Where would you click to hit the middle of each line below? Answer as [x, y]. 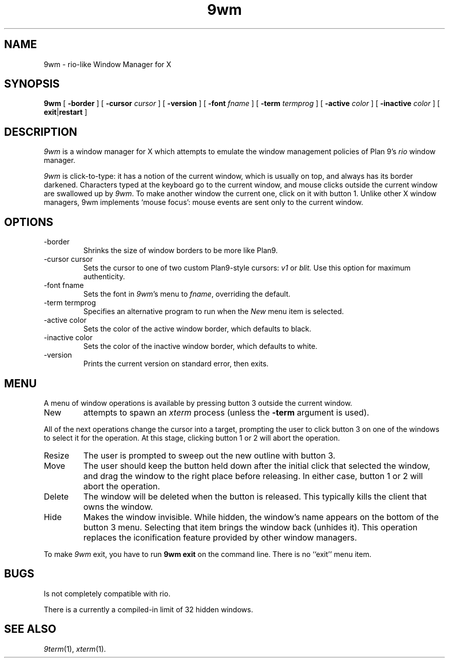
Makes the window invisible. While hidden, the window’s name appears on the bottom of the [261, 517]
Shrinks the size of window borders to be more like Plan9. [180, 251]
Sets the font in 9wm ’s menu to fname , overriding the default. [187, 294]
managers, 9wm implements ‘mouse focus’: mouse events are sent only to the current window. [203, 202]
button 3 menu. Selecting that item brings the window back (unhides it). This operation [250, 527]
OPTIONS [29, 222]
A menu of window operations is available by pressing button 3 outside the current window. [198, 403]
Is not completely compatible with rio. [107, 593]
